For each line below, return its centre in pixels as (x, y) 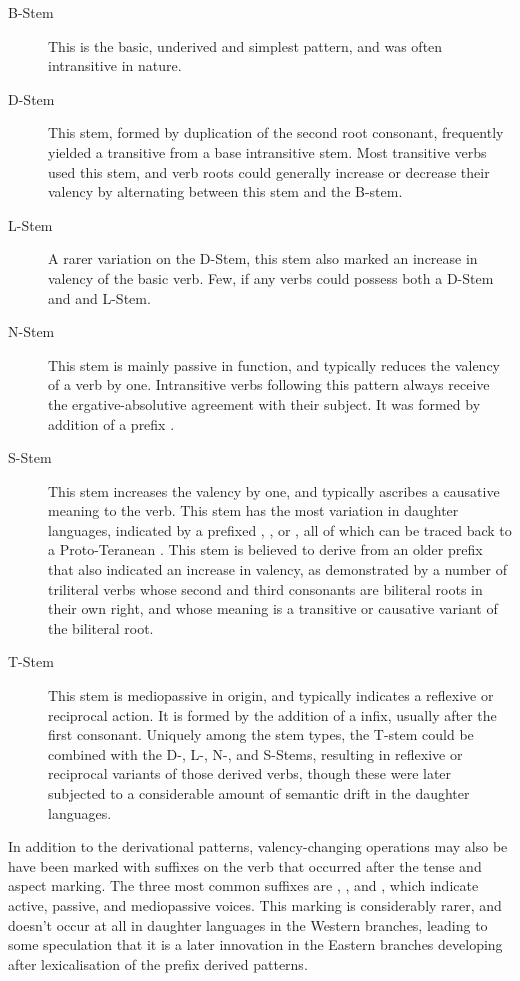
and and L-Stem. (99, 297)
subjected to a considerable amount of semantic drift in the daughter (259, 793)
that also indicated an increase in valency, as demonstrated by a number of (277, 569)
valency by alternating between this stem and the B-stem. (225, 191)
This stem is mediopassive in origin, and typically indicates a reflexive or (271, 695)
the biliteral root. (101, 627)
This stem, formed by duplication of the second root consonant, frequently (276, 132)
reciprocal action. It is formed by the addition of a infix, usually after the (272, 714)
